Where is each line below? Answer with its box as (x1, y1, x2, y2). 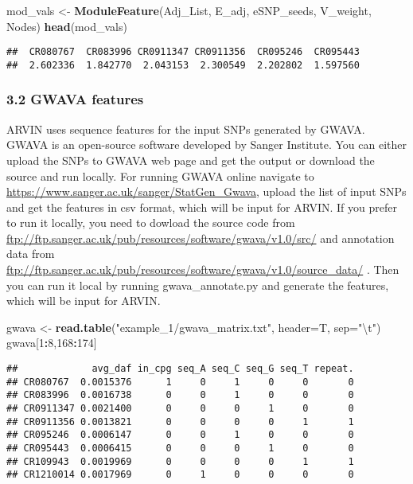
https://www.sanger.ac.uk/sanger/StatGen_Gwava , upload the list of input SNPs (6, 183, 407, 200)
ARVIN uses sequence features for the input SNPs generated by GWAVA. (6, 120, 365, 137)
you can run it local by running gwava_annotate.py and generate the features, (6, 276, 389, 293)
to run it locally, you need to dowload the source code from (6, 214, 295, 231)
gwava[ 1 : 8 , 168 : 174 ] (6, 334, 97, 351)
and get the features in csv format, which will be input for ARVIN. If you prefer (6, 198, 397, 215)
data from (6, 245, 55, 262)
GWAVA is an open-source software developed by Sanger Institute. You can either (6, 136, 407, 153)
